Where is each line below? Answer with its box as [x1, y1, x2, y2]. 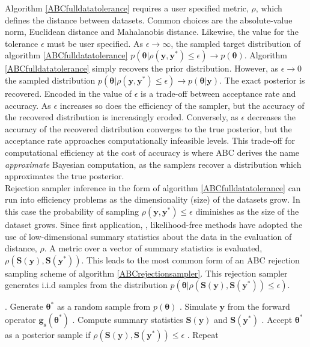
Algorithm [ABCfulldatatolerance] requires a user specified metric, [5, 2, 249, 14]
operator [5, 313, 36, 325]
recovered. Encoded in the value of [5, 87, 132, 99]
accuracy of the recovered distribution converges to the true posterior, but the [5, 122, 292, 135]
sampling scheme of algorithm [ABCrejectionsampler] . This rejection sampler [5, 266, 288, 279]
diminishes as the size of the [195, 204, 299, 217]
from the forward [227, 300, 290, 313]
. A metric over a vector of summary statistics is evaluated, [44, 242, 263, 254]
